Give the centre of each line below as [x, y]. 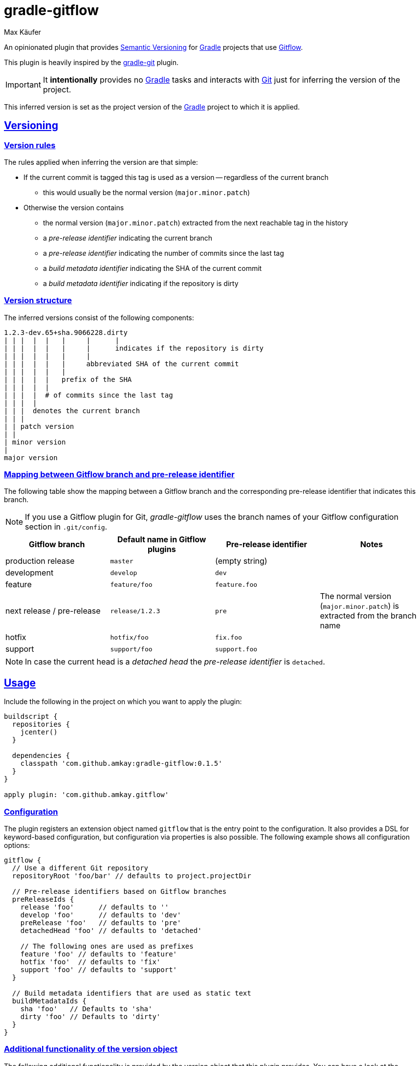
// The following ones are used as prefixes [107, 946]
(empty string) [241, 561]
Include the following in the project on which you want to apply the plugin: [123, 702]
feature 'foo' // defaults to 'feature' [99, 954]
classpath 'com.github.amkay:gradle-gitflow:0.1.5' [121, 764]
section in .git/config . [66, 527]
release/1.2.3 [135, 611]
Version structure [38, 300]
